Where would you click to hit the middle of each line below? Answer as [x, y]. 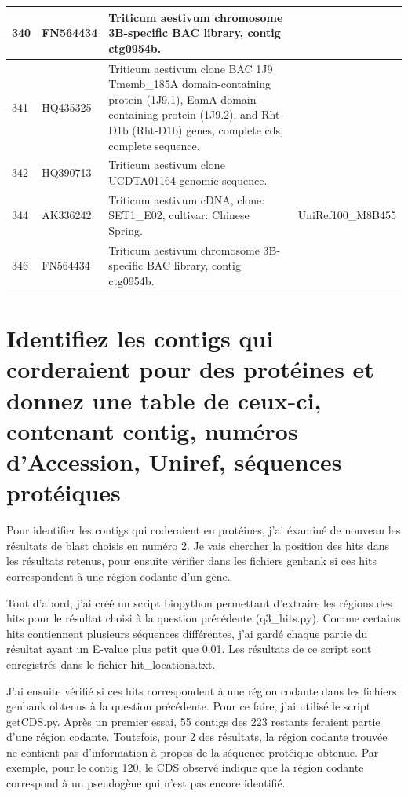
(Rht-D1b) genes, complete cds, [208, 129]
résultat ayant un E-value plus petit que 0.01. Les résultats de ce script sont [189, 649]
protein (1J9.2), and [210, 114]
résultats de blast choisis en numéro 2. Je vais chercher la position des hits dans [198, 545]
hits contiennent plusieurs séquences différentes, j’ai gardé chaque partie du [187, 633]
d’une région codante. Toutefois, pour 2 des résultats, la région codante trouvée [197, 737]
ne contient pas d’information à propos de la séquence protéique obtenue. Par [193, 752]
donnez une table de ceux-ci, [164, 400]
